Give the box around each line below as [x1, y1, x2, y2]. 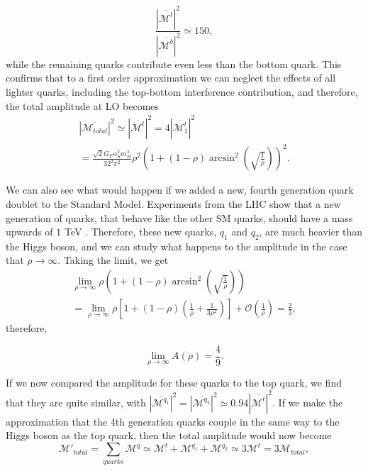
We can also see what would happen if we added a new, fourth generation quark [6, 182, 354, 197]
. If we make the [272, 394, 343, 409]
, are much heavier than [259, 224, 363, 239]
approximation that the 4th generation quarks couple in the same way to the [6, 414, 340, 428]
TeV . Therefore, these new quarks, [64, 224, 217, 239]
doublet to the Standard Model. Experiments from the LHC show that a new [6, 196, 341, 211]
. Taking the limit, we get [57, 253, 169, 267]
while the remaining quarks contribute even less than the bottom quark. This [6, 56, 342, 71]
